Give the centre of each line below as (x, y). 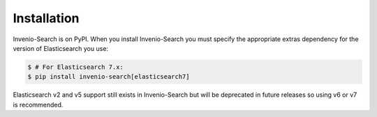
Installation (46, 18)
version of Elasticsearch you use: (60, 48)
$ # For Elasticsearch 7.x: (75, 67)
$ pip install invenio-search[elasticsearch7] (109, 77)
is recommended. (38, 104)
